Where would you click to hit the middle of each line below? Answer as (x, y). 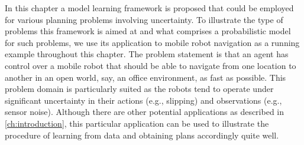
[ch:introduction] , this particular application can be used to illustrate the (137, 123)
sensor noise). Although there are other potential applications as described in (145, 112)
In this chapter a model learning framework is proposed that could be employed (149, 8)
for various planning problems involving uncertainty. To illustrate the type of (144, 19)
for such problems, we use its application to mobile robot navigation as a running (152, 42)
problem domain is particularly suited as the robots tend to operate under (139, 89)
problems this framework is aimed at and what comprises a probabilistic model (148, 31)
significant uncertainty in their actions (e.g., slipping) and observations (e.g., (143, 100)
